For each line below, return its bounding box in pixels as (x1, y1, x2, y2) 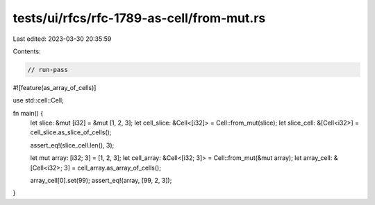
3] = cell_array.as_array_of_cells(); (63, 163, 161, 172)
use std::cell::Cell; (12, 96, 64, 105)
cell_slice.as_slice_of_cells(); (30, 128, 112, 136)
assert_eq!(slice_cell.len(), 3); (30, 141, 115, 149)
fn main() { (12, 109, 44, 117)
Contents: (12, 47, 41, 55)
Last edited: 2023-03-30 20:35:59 (12, 35, 112, 43)
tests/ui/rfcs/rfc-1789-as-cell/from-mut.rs (12, 10, 266, 26)
